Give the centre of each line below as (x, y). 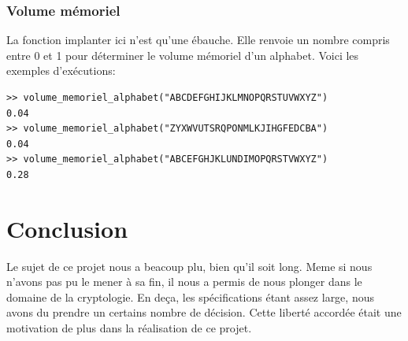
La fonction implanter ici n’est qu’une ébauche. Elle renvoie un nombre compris (198, 40)
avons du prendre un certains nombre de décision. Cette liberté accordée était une (204, 312)
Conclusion (67, 228)
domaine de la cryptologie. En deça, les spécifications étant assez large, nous (190, 297)
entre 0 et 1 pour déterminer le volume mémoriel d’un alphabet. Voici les (183, 55)
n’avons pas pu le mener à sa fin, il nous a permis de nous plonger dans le (184, 282)
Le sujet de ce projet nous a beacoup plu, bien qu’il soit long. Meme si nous (189, 266)
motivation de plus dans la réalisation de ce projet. (129, 328)
